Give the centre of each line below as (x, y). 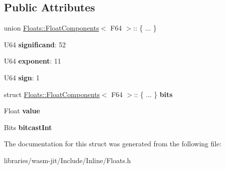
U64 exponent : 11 (33, 61)
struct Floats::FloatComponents (52, 94)
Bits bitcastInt (28, 127)
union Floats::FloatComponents (52, 28)
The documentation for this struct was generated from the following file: (113, 144)
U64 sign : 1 (22, 77)
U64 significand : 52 (35, 44)
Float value (22, 111)
